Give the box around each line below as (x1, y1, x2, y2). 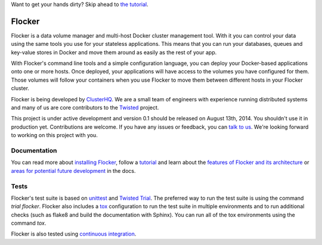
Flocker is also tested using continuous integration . (11, 230, 137, 238)
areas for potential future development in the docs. (11, 167, 136, 174)
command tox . (11, 219, 47, 227)
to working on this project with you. (11, 132, 98, 139)
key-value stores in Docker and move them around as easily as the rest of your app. (11, 48, 217, 56)
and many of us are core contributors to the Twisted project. (11, 104, 159, 111)
